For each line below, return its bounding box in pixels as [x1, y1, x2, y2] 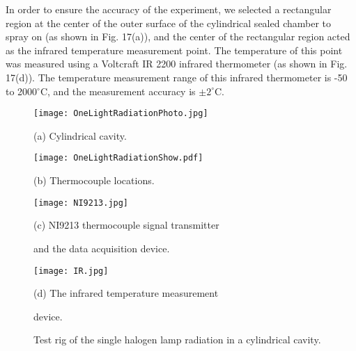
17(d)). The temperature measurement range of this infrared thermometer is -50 [6, 70, 348, 84]
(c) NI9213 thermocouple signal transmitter [33, 218, 219, 232]
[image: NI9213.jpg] [33, 197, 129, 208]
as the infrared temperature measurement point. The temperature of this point [6, 42, 343, 57]
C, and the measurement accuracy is [40, 83, 196, 98]
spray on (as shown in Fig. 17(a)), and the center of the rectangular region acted [6, 29, 350, 44]
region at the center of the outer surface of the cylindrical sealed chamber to [6, 15, 332, 30]
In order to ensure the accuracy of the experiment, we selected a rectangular [6, 2, 332, 16]
